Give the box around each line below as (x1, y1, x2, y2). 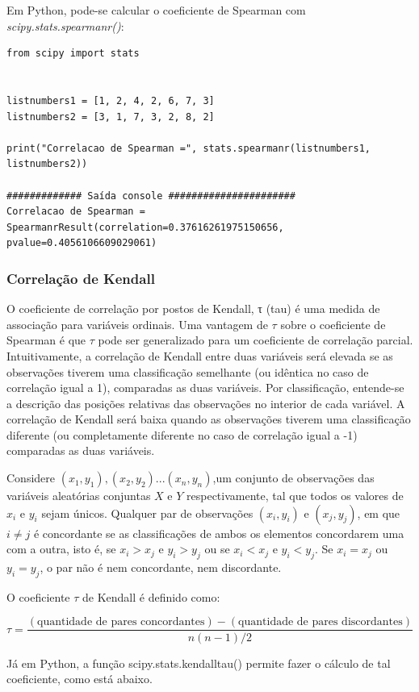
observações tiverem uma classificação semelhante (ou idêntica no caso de (6, 363, 369, 380)
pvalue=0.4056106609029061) (6, 237, 157, 249)
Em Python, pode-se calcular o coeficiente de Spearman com (6, 2, 306, 18)
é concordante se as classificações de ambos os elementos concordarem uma (33, 524, 404, 541)
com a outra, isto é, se (6, 540, 116, 557)
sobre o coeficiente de (280, 315, 386, 332)
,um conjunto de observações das (212, 469, 375, 486)
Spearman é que (6, 331, 86, 348)
